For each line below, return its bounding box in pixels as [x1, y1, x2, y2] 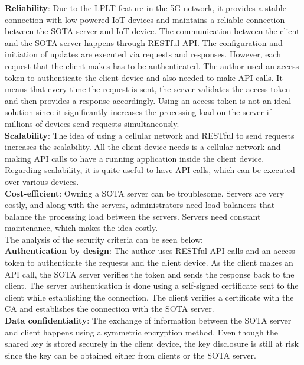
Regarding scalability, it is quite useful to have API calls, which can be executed [5, 164, 295, 176]
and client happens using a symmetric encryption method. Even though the [5, 325, 278, 338]
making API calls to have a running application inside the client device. [5, 152, 264, 164]
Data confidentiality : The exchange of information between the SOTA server [5, 314, 292, 327]
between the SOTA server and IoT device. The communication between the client [5, 25, 300, 37]
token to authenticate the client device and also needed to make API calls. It [5, 71, 283, 83]
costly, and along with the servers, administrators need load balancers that [5, 198, 275, 211]
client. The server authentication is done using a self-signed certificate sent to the [5, 279, 299, 292]
